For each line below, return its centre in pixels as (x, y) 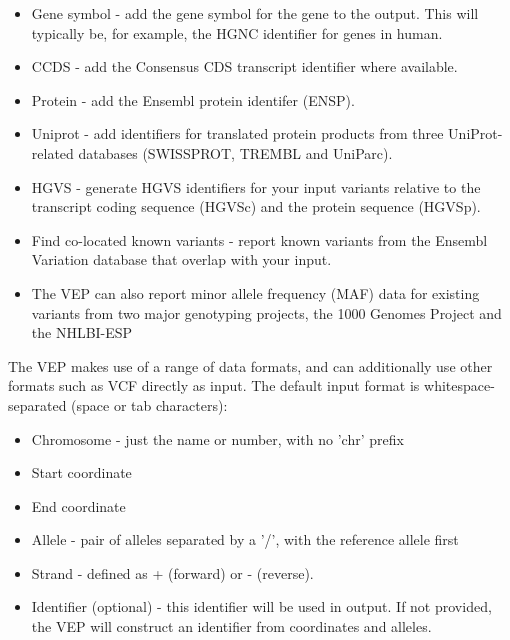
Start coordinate (81, 472)
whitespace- (459, 385)
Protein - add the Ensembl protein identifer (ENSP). (193, 99)
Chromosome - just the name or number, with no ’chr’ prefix (217, 438)
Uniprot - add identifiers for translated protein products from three (237, 133)
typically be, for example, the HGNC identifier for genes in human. (237, 32)
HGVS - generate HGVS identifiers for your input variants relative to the (256, 186)
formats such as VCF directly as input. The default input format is (214, 385)
